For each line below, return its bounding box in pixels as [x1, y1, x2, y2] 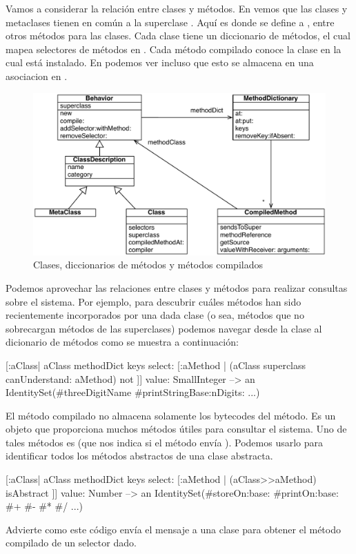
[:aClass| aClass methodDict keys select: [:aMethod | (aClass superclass [6, 357, 306, 372]
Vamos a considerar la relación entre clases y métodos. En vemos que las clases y [6, 1, 348, 15]
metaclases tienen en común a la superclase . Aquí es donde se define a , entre [6, 14, 335, 29]
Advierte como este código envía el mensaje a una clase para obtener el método [6, 522, 341, 536]
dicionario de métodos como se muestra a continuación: [6, 335, 239, 349]
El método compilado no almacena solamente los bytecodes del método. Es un [6, 408, 336, 422]
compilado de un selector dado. [6, 535, 137, 550]
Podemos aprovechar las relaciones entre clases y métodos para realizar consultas [6, 280, 348, 295]
